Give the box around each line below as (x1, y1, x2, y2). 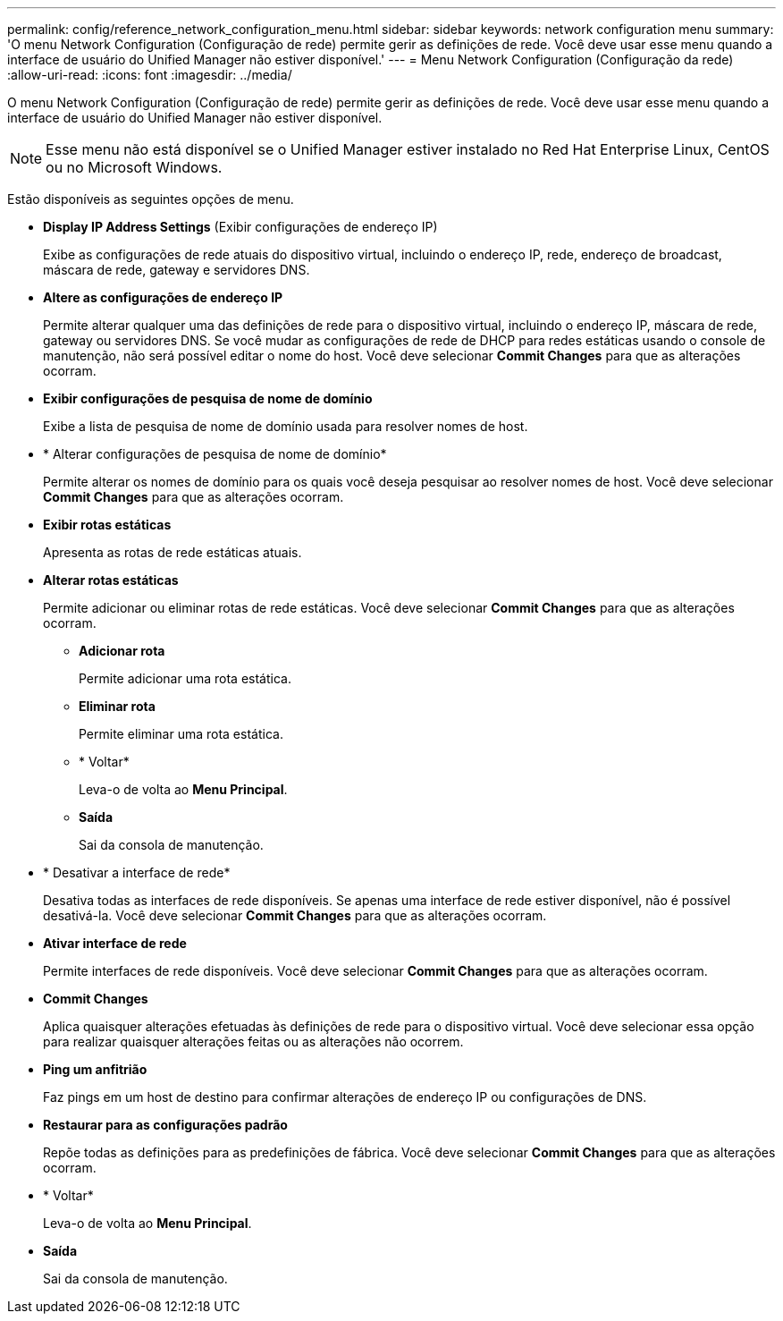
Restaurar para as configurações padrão (43, 1117, 288, 1132)
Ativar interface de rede (43, 936, 187, 951)
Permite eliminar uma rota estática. (79, 726, 283, 741)
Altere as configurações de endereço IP (43, 290, 283, 305)
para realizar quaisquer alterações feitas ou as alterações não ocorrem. (43, 1034, 464, 1049)
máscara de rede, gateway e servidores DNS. (43, 262, 310, 277)
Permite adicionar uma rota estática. (79, 671, 291, 686)
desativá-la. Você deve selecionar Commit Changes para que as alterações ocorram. (43, 908, 547, 923)
